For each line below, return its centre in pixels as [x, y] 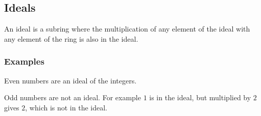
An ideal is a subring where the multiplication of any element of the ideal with [127, 29]
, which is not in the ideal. [66, 107]
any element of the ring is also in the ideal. [71, 38]
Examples [24, 61]
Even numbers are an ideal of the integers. [70, 80]
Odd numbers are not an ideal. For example [73, 97]
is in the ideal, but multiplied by [200, 97]
